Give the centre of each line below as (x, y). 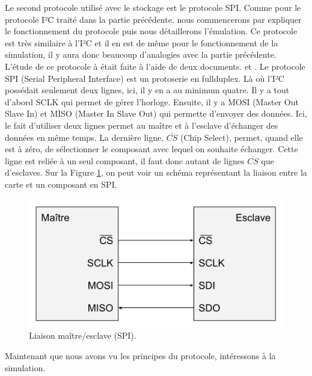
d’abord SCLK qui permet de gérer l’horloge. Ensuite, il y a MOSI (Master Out (152, 101)
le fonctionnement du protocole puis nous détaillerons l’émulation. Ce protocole (151, 31)
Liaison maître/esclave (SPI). (83, 335)
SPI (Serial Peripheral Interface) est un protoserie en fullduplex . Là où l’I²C (145, 78)
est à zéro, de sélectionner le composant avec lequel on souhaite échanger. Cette (151, 149)
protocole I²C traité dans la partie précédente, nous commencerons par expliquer (153, 19)
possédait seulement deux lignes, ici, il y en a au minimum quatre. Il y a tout (147, 90)
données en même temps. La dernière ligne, (84, 137)
